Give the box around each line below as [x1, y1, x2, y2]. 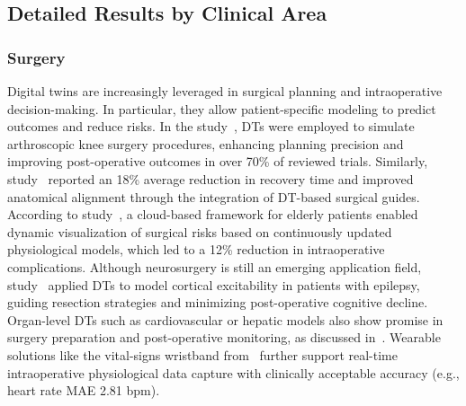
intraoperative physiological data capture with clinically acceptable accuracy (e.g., [7, 363, 460, 382]
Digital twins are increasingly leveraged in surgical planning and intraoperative [7, 82, 443, 100]
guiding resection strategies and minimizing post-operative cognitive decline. [7, 293, 428, 312]
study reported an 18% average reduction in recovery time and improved [7, 169, 414, 188]
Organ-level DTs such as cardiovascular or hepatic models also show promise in [7, 310, 444, 329]
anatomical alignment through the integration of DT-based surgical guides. [7, 187, 420, 206]
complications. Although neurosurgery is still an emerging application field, [7, 257, 422, 276]
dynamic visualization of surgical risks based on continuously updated [7, 222, 392, 241]
